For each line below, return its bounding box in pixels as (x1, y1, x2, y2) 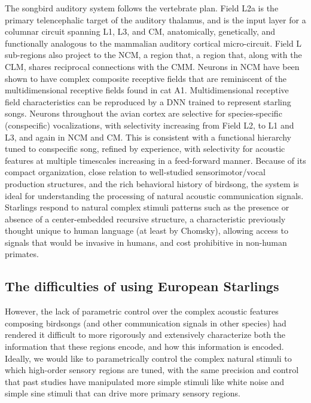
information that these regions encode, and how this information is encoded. (5, 340, 284, 353)
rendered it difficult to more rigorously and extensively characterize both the (5, 328, 286, 341)
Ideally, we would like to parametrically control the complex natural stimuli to (5, 352, 292, 364)
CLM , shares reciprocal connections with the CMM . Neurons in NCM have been (5, 60, 300, 72)
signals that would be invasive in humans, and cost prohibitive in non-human (5, 236, 287, 248)
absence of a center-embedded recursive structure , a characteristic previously (5, 212, 286, 225)
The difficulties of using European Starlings (5, 277, 279, 295)
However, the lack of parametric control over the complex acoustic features (5, 305, 279, 317)
